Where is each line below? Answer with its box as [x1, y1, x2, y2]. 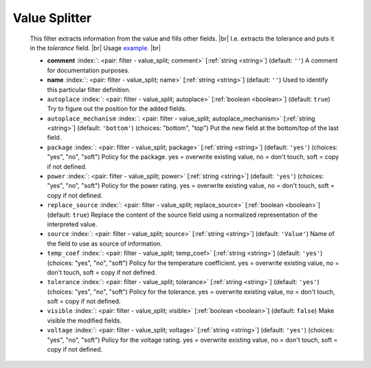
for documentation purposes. [47, 66, 130, 74]
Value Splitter [12, 10, 92, 25]
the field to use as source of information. [47, 239, 163, 248]
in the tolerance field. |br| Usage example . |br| [30, 43, 161, 52]
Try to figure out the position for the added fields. [47, 105, 187, 113]
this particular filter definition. [47, 85, 131, 94]
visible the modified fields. [47, 316, 122, 325]
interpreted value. [47, 220, 98, 228]
